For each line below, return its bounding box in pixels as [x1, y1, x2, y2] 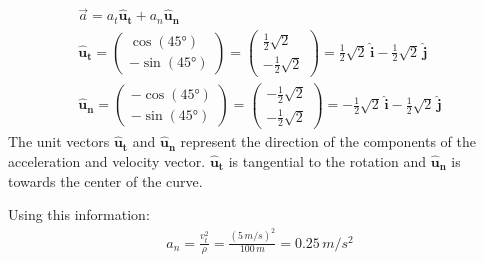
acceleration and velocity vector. [8, 150, 206, 171]
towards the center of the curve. [8, 170, 203, 191]
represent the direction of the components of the [180, 131, 477, 152]
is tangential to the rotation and [228, 150, 426, 171]
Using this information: [8, 204, 150, 225]
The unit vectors [8, 131, 110, 152]
